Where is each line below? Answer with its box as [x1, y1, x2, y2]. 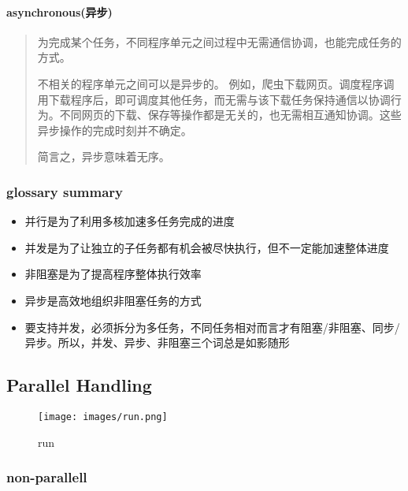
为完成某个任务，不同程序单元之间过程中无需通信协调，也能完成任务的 [37, 33, 402, 50]
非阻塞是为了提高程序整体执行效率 [24, 266, 202, 282]
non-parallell [6, 467, 87, 487]
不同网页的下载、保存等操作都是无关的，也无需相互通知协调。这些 [59, 106, 402, 123]
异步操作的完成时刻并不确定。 [37, 121, 192, 138]
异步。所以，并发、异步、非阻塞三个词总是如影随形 [24, 334, 290, 351]
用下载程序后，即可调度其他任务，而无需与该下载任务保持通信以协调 [37, 91, 391, 107]
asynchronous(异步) [6, 3, 113, 20]
